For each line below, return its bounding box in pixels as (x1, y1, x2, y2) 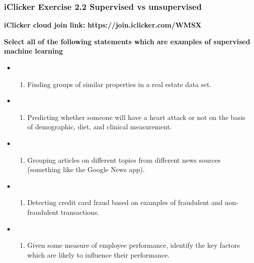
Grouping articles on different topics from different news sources (27, 154, 221, 165)
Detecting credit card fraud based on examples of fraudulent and (27, 197, 223, 207)
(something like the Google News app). (27, 164, 145, 175)
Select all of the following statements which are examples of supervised (4, 36, 251, 46)
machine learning (4, 46, 63, 56)
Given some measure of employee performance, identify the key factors (27, 240, 240, 250)
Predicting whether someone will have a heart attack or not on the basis (27, 112, 246, 122)
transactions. (61, 206, 99, 217)
